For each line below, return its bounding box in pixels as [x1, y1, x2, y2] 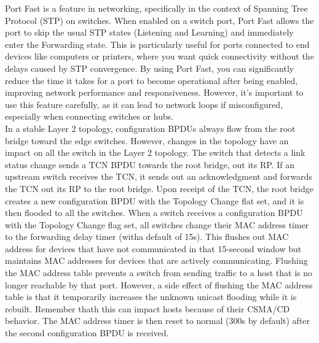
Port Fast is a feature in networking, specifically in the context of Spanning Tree [5, 2, 308, 14]
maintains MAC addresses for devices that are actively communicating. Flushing [5, 254, 308, 267]
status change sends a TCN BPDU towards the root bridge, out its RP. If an [5, 158, 294, 171]
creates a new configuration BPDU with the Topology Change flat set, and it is [5, 194, 304, 207]
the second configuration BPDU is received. [5, 326, 169, 339]
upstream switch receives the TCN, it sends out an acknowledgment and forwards [5, 170, 312, 183]
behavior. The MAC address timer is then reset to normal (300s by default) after [5, 314, 310, 327]
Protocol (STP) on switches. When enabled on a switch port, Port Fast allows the [5, 13, 314, 26]
